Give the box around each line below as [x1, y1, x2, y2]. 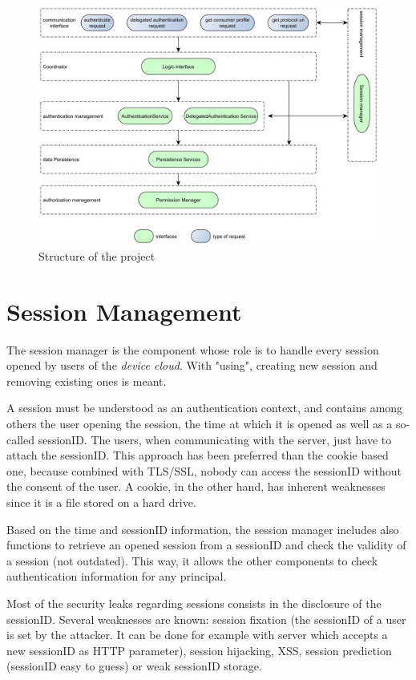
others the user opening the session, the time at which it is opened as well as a [6, 415, 393, 431]
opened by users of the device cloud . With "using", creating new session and [6, 357, 378, 374]
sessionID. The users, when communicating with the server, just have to [38, 431, 392, 447]
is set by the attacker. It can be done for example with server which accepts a [6, 626, 388, 643]
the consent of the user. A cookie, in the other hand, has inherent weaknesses [6, 478, 386, 495]
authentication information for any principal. [6, 568, 227, 585]
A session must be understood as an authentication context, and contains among [6, 399, 403, 416]
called [6, 431, 34, 447]
